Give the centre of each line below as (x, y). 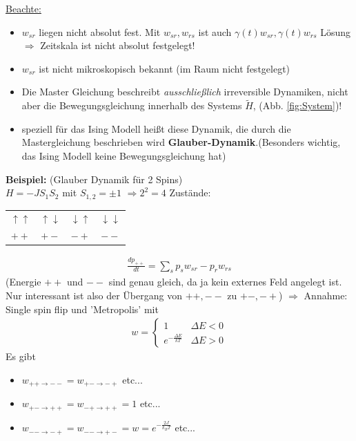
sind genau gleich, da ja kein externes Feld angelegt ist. (225, 282)
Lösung (336, 31)
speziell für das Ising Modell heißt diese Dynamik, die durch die (156, 128)
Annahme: (326, 295)
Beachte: (23, 8)
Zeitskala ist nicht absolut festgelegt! (118, 45)
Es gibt (21, 356)
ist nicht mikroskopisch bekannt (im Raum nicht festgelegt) (165, 68)
